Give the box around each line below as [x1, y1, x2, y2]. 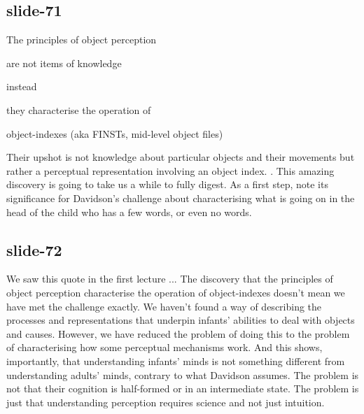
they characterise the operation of [6, 102, 151, 117]
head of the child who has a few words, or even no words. [6, 204, 252, 219]
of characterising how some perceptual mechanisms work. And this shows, [6, 340, 323, 355]
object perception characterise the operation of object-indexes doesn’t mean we [6, 285, 345, 299]
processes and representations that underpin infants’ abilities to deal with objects [6, 313, 355, 327]
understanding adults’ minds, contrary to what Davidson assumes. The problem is [6, 367, 359, 382]
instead [6, 79, 37, 94]
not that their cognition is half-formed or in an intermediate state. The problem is [6, 381, 359, 396]
